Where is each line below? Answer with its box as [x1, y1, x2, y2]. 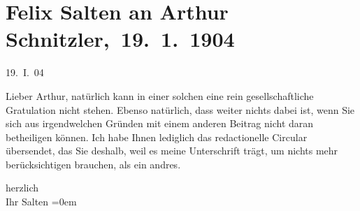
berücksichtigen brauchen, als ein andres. [6, 157, 181, 171]
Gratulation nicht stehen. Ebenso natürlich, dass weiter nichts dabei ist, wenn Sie [6, 102, 355, 117]
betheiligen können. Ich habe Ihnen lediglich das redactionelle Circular [6, 129, 308, 144]
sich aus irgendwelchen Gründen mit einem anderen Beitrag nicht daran [6, 116, 314, 131]
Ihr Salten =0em [6, 194, 77, 209]
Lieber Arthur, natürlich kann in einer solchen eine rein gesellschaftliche [6, 88, 314, 103]
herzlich [6, 180, 39, 195]
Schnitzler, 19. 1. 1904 [6, 24, 235, 53]
